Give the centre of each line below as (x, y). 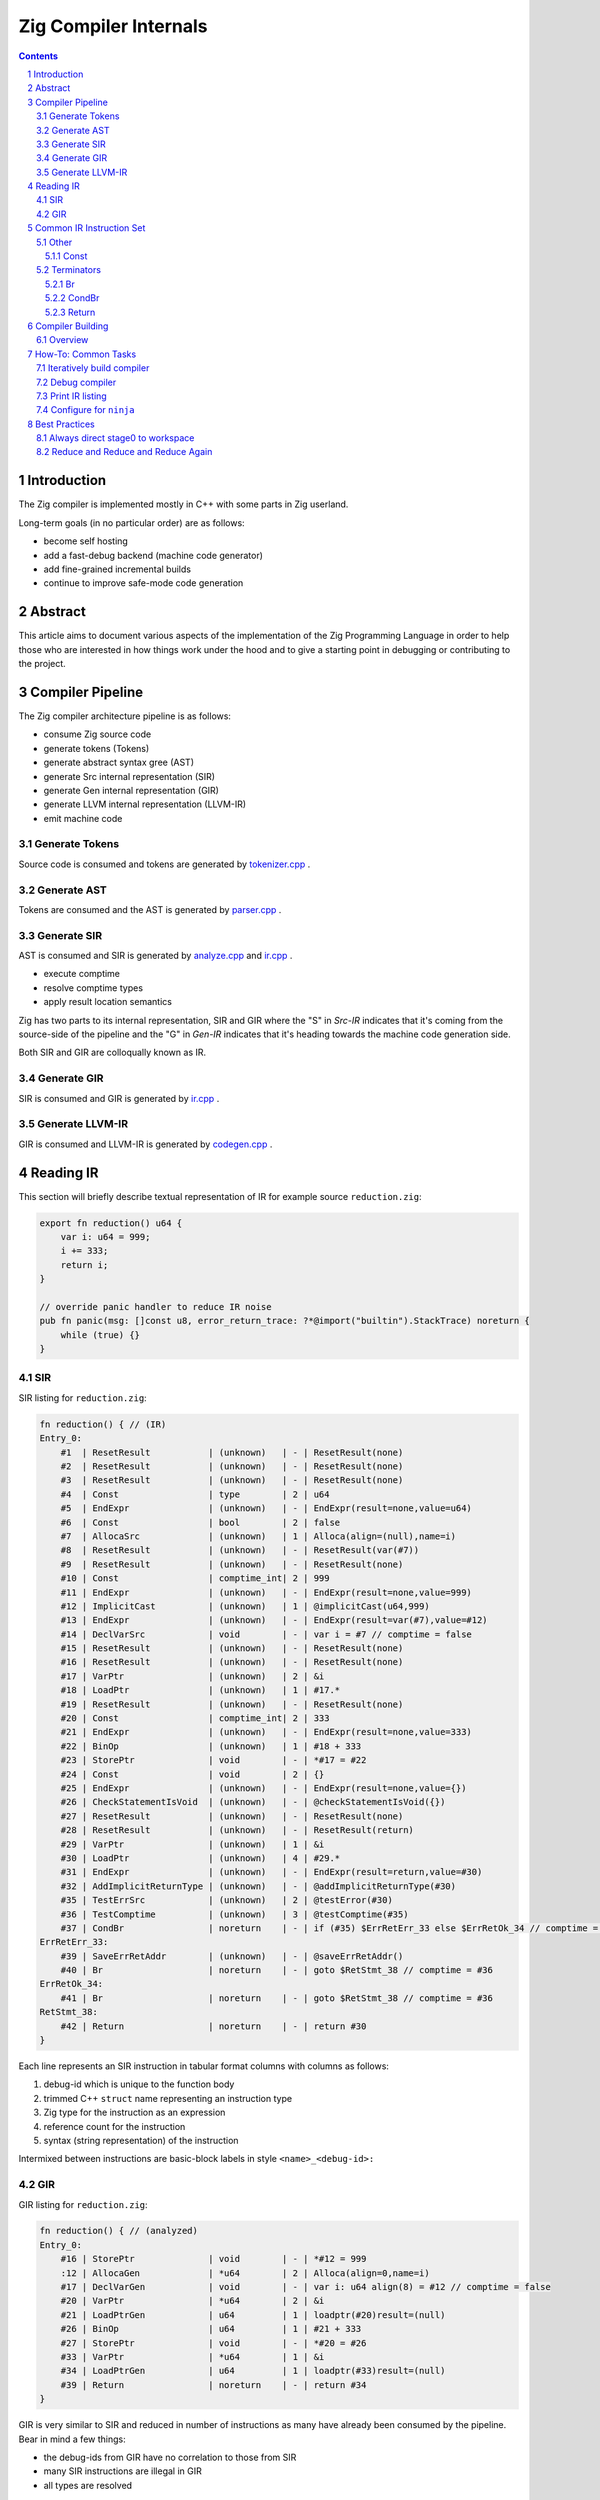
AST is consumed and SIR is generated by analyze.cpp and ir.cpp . (155, 956)
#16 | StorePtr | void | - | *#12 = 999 (213, 2259)
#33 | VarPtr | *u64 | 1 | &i (192, 2356)
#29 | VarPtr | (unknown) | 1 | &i (192, 1844)
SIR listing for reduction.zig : (82, 1397)
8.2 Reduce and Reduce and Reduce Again (124, 452)
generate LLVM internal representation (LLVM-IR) (145, 804)
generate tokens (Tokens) (96, 748)
